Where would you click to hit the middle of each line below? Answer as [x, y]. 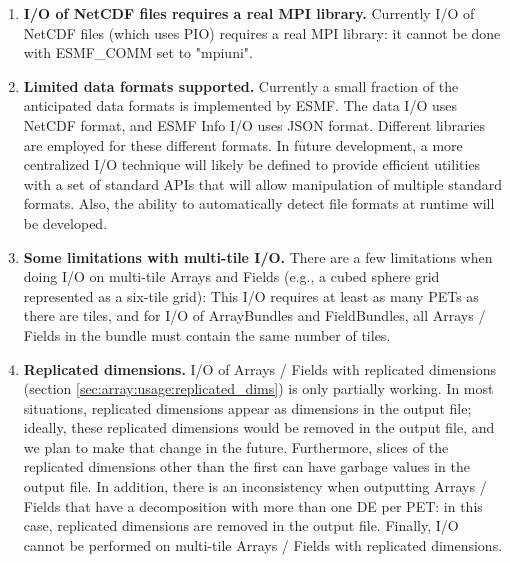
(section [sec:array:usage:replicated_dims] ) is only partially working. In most [258, 388]
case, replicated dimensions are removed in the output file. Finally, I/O [241, 525]
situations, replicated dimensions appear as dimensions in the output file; [247, 407]
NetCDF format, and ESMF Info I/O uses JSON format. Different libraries [254, 124]
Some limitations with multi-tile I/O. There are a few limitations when [258, 256]
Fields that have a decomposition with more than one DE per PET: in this [253, 505]
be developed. [65, 222]
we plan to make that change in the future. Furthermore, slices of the [236, 446]
